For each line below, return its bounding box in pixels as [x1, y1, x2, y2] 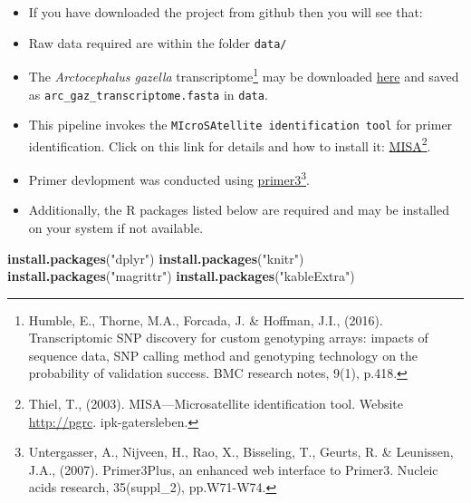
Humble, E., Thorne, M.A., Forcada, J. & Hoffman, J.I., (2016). [28, 310, 383, 329]
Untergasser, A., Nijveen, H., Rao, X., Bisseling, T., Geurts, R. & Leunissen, [28, 442, 454, 461]
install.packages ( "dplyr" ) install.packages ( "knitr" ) [7, 248, 304, 267]
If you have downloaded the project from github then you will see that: [28, 3, 423, 21]
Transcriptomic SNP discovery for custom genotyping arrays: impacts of [28, 328, 428, 347]
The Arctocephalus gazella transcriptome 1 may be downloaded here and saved [28, 64, 459, 85]
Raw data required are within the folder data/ [28, 33, 287, 52]
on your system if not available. [28, 218, 204, 237]
